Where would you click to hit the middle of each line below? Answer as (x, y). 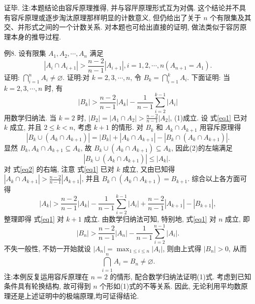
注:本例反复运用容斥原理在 (46, 276)
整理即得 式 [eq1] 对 (34, 219)
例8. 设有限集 (25, 53)
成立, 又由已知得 (149, 169)
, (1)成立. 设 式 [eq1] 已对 (209, 117)
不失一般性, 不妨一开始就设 (48, 248)
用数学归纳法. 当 (30, 117)
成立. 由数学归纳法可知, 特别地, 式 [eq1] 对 (150, 219)
